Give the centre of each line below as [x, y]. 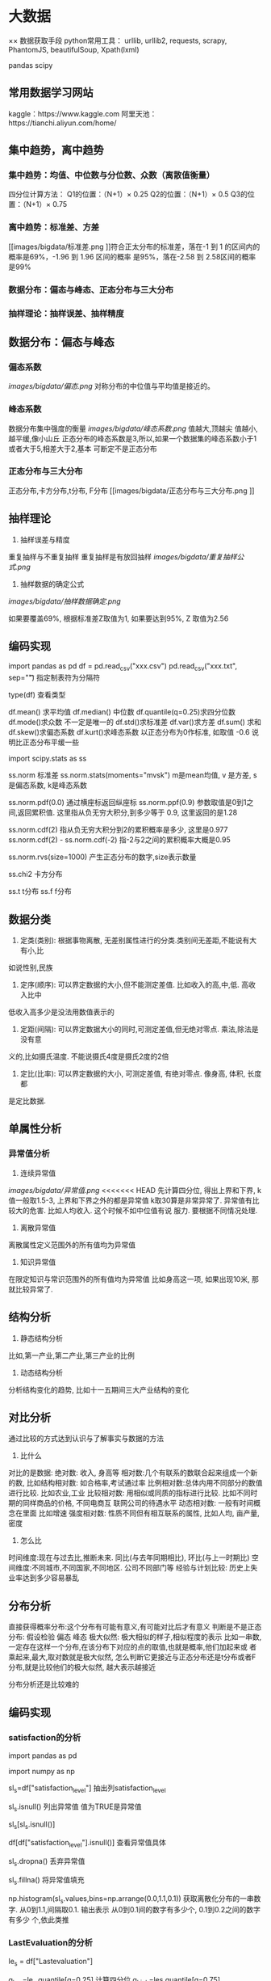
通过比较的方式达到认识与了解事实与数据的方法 [86, 1439]
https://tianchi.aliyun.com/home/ [63, 123]
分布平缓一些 [57, 742]
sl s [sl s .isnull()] [32, 1825]
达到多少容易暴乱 [50, 1578]
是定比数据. [27, 1101]
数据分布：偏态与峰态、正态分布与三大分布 [91, 289]
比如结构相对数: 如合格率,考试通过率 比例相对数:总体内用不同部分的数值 [144, 1483]
